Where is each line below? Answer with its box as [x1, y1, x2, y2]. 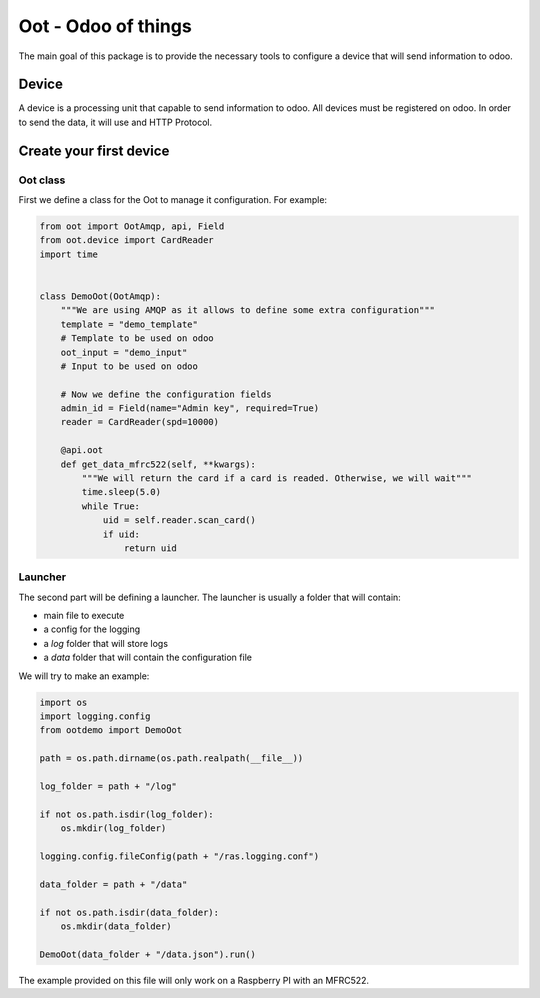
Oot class [18, 173, 66, 187]
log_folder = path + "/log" [39, 780, 177, 792]
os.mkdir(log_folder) [60, 823, 167, 834]
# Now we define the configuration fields [60, 388, 272, 400]
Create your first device [18, 142, 170, 159]
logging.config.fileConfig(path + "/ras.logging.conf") [39, 850, 320, 862]
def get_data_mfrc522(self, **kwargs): [60, 458, 257, 470]
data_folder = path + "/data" [39, 878, 188, 890]
